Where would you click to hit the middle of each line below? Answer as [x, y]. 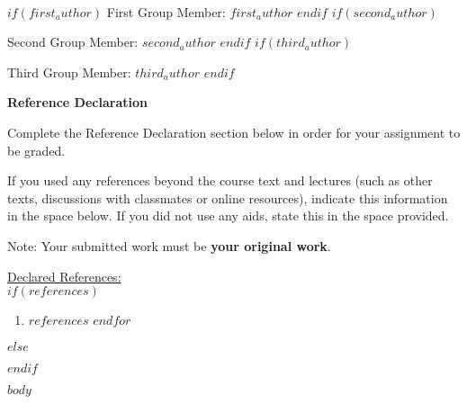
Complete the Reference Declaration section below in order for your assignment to [234, 132]
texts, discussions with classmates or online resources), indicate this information [228, 198]
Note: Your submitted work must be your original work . [169, 245]
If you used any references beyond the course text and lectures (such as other [220, 180]
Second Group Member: [73, 42]
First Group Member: [166, 11]
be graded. [36, 150]
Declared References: [64, 276]
